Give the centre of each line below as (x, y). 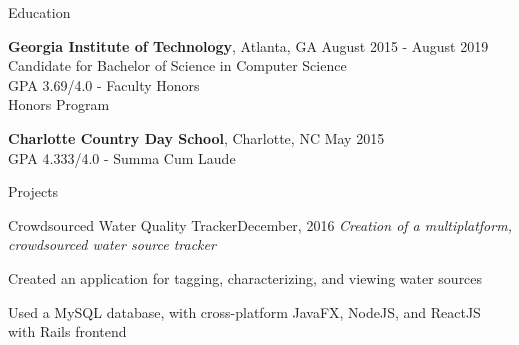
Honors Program (59, 104)
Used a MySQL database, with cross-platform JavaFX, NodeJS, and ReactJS (244, 311)
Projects (33, 191)
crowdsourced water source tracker (112, 244)
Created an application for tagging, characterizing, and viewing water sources (245, 277)
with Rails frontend (67, 331)
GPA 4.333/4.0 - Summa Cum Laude (122, 157)
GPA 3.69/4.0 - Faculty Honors (104, 84)
